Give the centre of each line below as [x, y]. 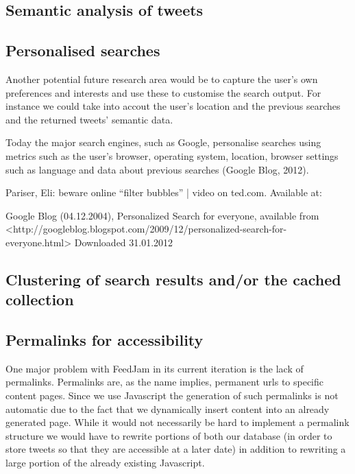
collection [40, 299]
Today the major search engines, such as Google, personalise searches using [163, 142]
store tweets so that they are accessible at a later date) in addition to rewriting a [176, 449]
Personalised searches [83, 50]
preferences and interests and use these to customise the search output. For [163, 92]
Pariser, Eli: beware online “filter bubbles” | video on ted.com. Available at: [164, 192]
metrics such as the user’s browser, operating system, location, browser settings [172, 155]
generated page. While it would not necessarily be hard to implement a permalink [177, 422]
